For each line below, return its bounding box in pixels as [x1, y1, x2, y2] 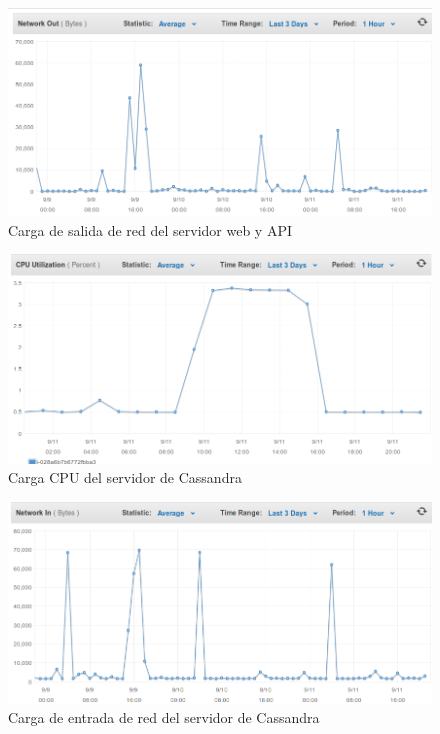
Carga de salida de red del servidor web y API [8, 219, 292, 240]
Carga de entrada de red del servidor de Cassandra [8, 707, 320, 728]
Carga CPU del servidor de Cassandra [8, 467, 242, 488]
